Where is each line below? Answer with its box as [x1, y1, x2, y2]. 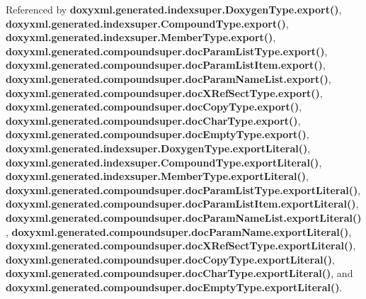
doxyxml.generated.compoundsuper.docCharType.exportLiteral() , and [6, 266, 353, 281]
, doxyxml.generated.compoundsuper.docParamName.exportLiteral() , [6, 224, 352, 239]
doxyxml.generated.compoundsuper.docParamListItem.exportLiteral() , [6, 196, 359, 211]
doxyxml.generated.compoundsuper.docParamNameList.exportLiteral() [6, 210, 362, 225]
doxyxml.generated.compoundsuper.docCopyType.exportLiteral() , [6, 252, 335, 266]
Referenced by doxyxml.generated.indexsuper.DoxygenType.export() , [6, 2, 342, 16]
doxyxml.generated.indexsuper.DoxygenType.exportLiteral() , [6, 140, 311, 155]
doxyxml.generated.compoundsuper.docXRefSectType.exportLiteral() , [6, 238, 356, 253]
